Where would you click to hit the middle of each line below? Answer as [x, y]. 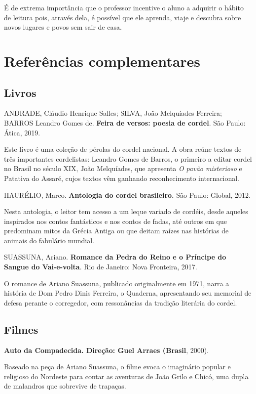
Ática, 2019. [22, 132]
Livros [20, 92]
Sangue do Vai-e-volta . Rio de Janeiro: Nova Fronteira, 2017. [101, 267]
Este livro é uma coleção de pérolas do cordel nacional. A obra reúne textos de [123, 149]
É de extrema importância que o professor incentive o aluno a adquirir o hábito [124, 7]
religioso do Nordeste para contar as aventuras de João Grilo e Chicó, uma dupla [126, 376]
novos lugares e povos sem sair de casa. [63, 27]
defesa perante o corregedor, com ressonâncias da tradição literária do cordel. [121, 302]
